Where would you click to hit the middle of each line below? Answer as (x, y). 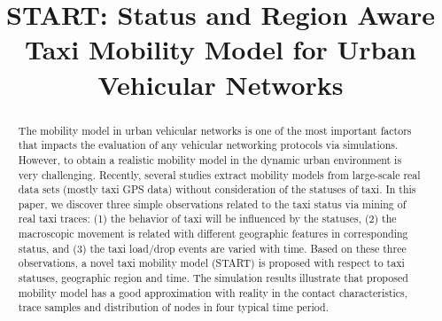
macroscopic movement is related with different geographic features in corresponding (213, 234)
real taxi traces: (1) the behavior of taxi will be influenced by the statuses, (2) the (207, 219)
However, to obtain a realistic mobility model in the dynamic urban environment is (210, 159)
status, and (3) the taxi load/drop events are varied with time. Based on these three (212, 248)
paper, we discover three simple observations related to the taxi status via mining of (212, 204)
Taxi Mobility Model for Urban (220, 49)
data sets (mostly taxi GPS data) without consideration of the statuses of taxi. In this (217, 189)
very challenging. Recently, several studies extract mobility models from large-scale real (219, 174)
